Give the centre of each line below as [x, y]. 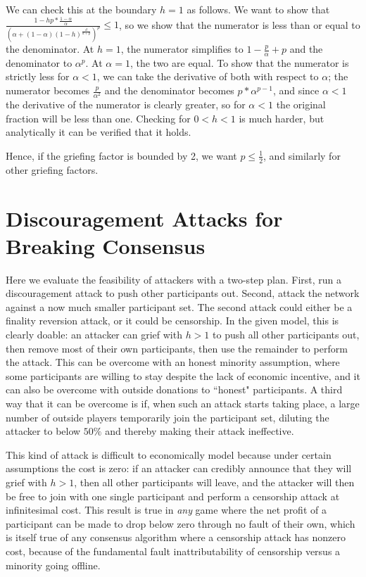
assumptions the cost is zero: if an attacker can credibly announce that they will [179, 468]
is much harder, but [282, 118]
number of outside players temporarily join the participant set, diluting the [168, 417]
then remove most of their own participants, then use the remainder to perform [177, 348]
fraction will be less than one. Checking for [98, 118]
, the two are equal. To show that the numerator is [239, 62]
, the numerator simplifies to [182, 49]
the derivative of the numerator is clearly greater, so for [126, 104]
